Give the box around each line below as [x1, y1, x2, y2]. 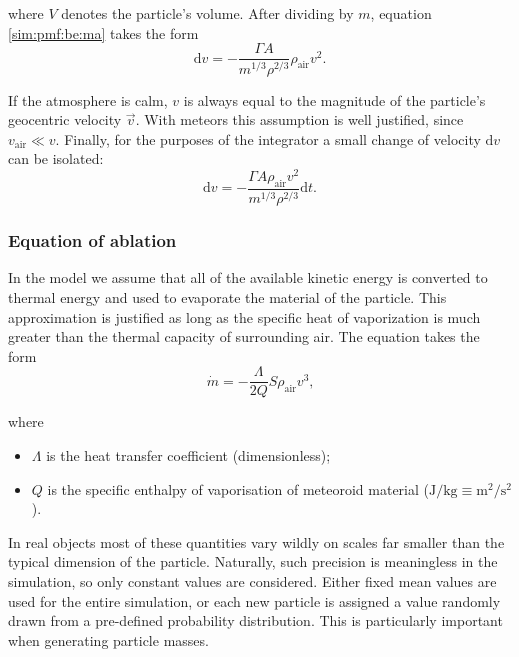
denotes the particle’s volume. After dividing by [61, 3, 354, 23]
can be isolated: [8, 148, 104, 169]
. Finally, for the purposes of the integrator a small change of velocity [55, 128, 481, 149]
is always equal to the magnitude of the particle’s [183, 89, 486, 110]
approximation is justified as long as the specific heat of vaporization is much [8, 306, 481, 327]
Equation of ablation [8, 228, 177, 253]
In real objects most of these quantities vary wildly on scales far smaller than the [8, 531, 505, 552]
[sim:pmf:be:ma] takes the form [8, 22, 199, 43]
